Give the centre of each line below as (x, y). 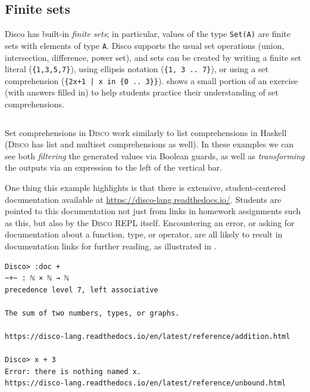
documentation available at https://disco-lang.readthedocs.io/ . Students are (143, 199)
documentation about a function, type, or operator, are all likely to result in (144, 234)
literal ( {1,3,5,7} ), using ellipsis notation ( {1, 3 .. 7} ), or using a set (137, 69)
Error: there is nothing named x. (73, 371)
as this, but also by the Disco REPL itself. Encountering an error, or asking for (150, 222)
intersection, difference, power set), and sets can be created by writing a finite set (153, 57)
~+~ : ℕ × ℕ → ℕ (37, 278)
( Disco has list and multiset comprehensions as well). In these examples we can (149, 144)
